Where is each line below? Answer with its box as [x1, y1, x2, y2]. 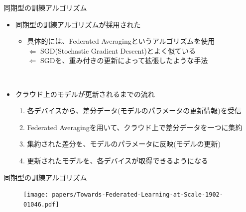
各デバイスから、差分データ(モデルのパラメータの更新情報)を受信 [27, 105, 242, 116]
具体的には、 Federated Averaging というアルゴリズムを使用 [27, 36, 215, 46]
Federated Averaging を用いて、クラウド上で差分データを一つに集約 [27, 122, 243, 132]
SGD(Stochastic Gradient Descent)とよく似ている [40, 45, 196, 56]
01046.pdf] [23, 201, 59, 208]
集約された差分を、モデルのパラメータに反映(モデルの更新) [27, 139, 221, 149]
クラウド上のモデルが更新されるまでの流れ [15, 88, 155, 99]
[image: [23, 191, 49, 199]
